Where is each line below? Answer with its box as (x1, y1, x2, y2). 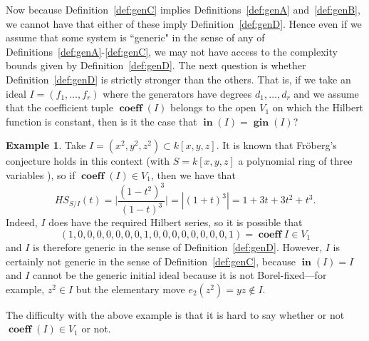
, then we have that (150, 167, 236, 182)
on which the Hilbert (272, 100, 364, 115)
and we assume (293, 86, 359, 101)
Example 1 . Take (6, 138, 86, 153)
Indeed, (6, 215, 38, 230)
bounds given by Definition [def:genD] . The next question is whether (6, 58, 306, 73)
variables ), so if (6, 167, 76, 182)
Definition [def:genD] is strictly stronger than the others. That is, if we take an (6, 71, 351, 86)
